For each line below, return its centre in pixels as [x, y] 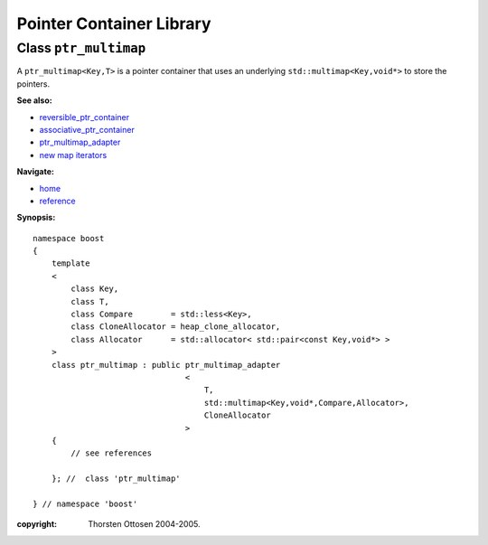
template [70, 263]
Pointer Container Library [114, 23]
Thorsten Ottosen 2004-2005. [144, 524]
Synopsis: [36, 218]
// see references [112, 453]
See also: [35, 100]
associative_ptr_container [87, 129]
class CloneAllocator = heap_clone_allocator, [176, 327]
